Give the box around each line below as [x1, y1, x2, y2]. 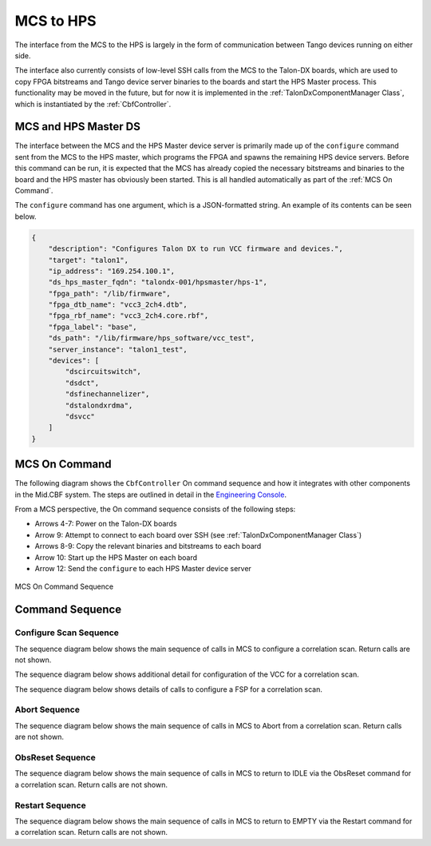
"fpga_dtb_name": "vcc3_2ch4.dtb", [48, 300, 188, 309]
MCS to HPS [14, 12, 97, 30]
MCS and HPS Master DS [14, 120, 141, 133]
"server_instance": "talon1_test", [48, 344, 188, 354]
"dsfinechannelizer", [65, 390, 150, 399]
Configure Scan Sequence [14, 627, 120, 638]
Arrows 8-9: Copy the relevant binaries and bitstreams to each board [34, 542, 262, 551]
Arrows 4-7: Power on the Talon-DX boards [34, 519, 177, 529]
